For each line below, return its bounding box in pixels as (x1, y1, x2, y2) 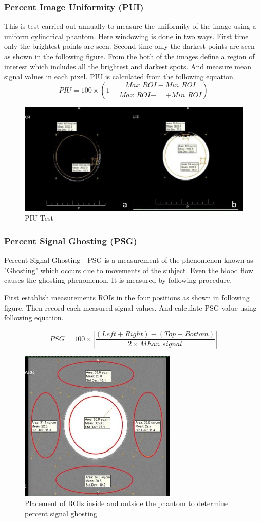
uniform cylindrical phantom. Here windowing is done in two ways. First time (4, 30, 249, 41)
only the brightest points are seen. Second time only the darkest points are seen (4, 41, 255, 51)
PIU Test (25, 212, 53, 223)
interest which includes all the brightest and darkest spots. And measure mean (4, 61, 251, 71)
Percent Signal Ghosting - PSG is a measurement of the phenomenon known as (4, 255, 253, 265)
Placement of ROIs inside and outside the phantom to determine (25, 498, 229, 509)
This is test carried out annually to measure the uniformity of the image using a (4, 21, 256, 31)
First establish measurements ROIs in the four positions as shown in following (4, 292, 250, 303)
